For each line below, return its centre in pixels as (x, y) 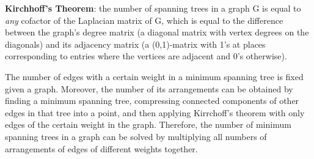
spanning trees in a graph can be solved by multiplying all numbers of (136, 136)
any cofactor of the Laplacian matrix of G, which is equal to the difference (144, 20)
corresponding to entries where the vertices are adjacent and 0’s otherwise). (146, 56)
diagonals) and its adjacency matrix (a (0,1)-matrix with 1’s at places (135, 44)
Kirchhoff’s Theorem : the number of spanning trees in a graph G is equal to (153, 8)
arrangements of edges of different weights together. (101, 148)
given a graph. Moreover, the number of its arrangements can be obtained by (149, 88)
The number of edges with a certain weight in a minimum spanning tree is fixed (154, 76)
